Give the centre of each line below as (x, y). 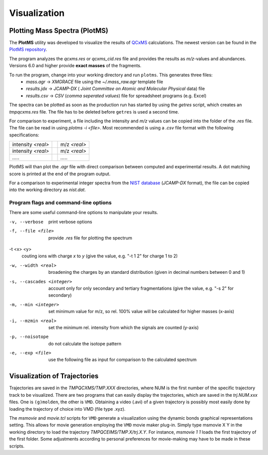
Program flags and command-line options (60, 203)
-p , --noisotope (29, 337)
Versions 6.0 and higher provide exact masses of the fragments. (75, 66)
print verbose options (70, 222)
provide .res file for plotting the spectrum (90, 238)
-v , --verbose (26, 222)
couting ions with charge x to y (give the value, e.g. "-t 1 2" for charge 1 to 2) (100, 256)
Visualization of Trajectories (54, 376)
